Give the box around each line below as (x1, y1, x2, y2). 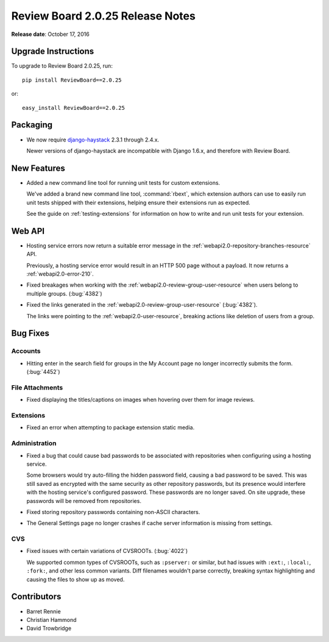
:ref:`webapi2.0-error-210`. (26, 270, 94, 277)
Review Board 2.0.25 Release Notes (11, 9, 196, 23)
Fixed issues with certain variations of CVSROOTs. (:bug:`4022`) (26, 547, 188, 555)
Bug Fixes (11, 328, 50, 338)
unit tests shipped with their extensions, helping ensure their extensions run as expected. (26, 199, 251, 206)
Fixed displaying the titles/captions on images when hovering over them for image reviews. (26, 396, 255, 404)
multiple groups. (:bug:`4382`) (26, 290, 103, 297)
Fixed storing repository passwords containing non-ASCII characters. (26, 508, 200, 515)
